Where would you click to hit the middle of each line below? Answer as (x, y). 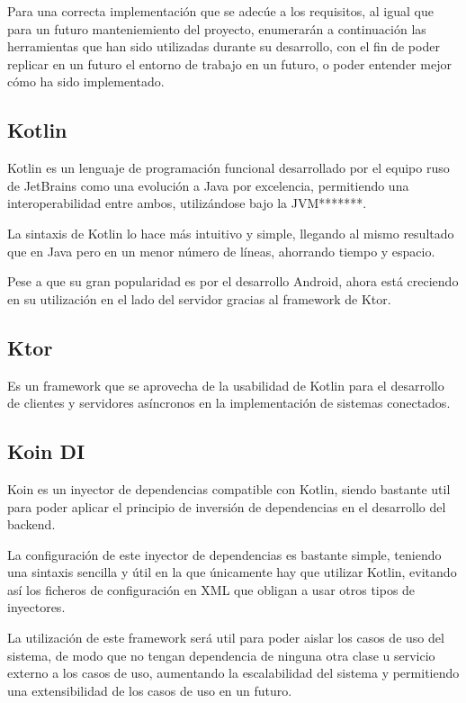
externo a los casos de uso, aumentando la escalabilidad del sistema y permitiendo (233, 673)
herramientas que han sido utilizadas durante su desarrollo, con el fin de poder (224, 46)
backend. (31, 524)
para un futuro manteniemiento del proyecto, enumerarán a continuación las (217, 28)
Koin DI (46, 451)
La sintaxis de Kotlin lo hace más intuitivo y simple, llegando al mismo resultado (231, 233)
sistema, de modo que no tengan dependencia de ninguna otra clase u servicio (221, 655)
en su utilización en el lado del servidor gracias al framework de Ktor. (199, 298)
